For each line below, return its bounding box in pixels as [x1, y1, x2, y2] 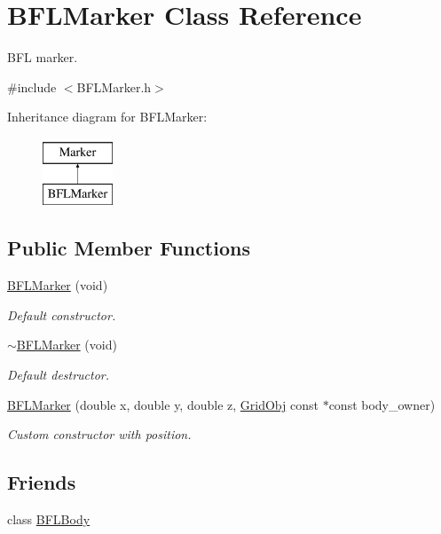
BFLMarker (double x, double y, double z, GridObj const [7, 395, 319, 413]
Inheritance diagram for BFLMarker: [7, 107, 208, 126]
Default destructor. [7, 365, 110, 384]
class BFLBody [7, 510, 91, 529]
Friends [7, 468, 76, 496]
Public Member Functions [7, 234, 250, 262]
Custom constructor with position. [7, 425, 192, 444]
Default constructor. [7, 305, 116, 324]
